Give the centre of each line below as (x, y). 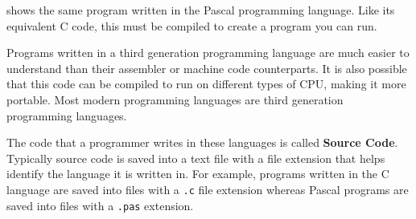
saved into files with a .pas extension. (100, 205)
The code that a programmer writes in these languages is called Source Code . (202, 142)
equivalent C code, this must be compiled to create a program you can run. (192, 25)
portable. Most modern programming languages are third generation (175, 99)
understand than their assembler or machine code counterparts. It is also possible (207, 68)
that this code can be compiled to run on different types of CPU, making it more (206, 84)
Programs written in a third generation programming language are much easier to (208, 53)
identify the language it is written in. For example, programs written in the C (198, 174)
